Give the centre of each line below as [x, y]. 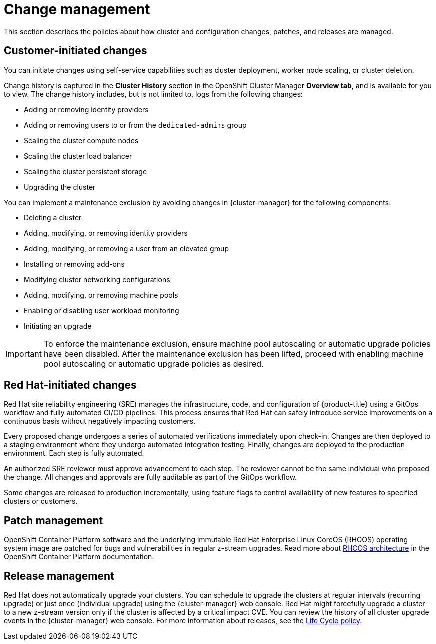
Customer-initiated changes [76, 51]
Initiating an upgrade [58, 326]
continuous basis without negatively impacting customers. [100, 421]
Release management [59, 576]
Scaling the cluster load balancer [78, 156]
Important [24, 353]
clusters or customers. [41, 501]
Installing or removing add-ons [74, 264]
